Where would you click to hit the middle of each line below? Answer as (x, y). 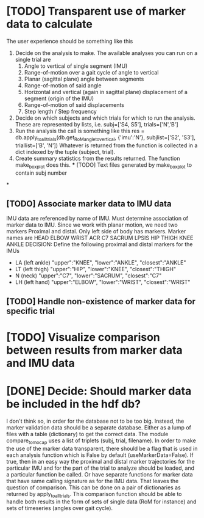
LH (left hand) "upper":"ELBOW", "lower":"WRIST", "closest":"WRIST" (103, 282)
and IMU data (40, 363)
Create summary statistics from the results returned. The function (97, 158)
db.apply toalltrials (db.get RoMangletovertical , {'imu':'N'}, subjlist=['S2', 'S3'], (105, 138)
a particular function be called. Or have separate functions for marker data (100, 474)
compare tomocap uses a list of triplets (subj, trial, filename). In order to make (101, 441)
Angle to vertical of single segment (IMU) (76, 66)
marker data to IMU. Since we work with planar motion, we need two (92, 225)
